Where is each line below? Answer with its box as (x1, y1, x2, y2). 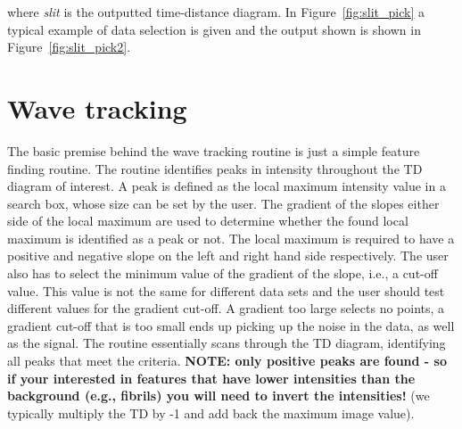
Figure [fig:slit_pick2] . (7, 37, 131, 56)
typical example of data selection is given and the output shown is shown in (7, 20, 421, 38)
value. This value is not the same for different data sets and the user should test (7, 281, 445, 300)
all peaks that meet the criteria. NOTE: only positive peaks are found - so (7, 351, 447, 370)
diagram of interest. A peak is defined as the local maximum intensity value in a (7, 177, 446, 195)
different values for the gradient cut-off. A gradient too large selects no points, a (7, 299, 445, 318)
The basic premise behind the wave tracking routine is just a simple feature (7, 141, 420, 160)
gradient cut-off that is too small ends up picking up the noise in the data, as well (7, 316, 455, 334)
